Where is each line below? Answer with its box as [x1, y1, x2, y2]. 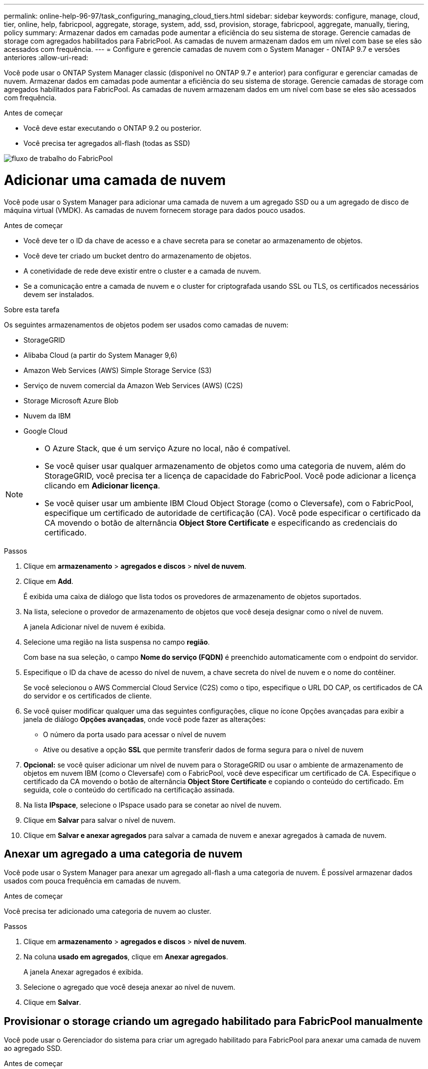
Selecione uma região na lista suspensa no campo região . [23, 637, 210, 646]
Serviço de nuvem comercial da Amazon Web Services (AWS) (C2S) [23, 381, 243, 390]
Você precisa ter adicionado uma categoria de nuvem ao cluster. [4, 907, 212, 916]
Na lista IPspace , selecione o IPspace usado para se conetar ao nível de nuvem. [23, 800, 282, 809]
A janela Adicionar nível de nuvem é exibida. [23, 622, 166, 631]
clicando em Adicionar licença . [44, 480, 160, 490]
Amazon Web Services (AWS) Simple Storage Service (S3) [23, 366, 212, 374]
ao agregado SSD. [4, 1044, 62, 1053]
